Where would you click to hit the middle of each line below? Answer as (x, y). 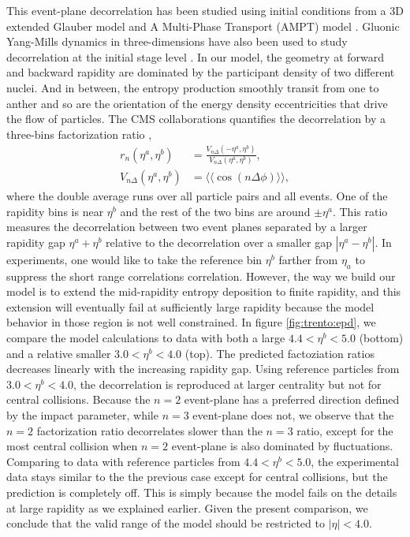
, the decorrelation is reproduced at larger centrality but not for (227, 384)
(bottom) (381, 337)
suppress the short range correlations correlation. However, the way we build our (201, 276)
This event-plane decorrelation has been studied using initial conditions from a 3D (205, 10)
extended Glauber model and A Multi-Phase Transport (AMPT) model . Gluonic (203, 26)
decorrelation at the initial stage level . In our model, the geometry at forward (196, 56)
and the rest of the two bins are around (215, 211)
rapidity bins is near (55, 211)
